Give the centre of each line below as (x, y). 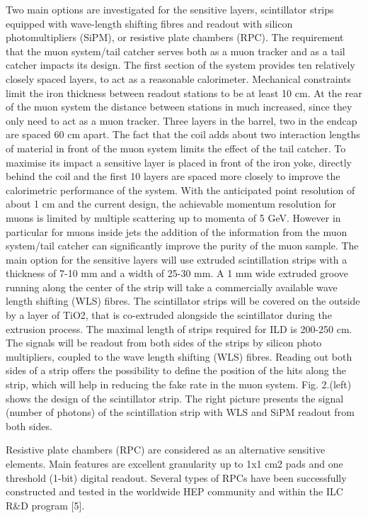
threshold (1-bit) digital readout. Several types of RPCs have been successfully (176, 477)
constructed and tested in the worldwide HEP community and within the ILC (174, 491)
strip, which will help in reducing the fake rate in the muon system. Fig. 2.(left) (179, 384)
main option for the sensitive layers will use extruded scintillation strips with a (177, 259)
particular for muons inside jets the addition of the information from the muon (177, 231)
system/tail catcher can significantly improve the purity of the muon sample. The (182, 246)
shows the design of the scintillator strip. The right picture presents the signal (175, 398)
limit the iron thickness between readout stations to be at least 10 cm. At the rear (184, 92)
